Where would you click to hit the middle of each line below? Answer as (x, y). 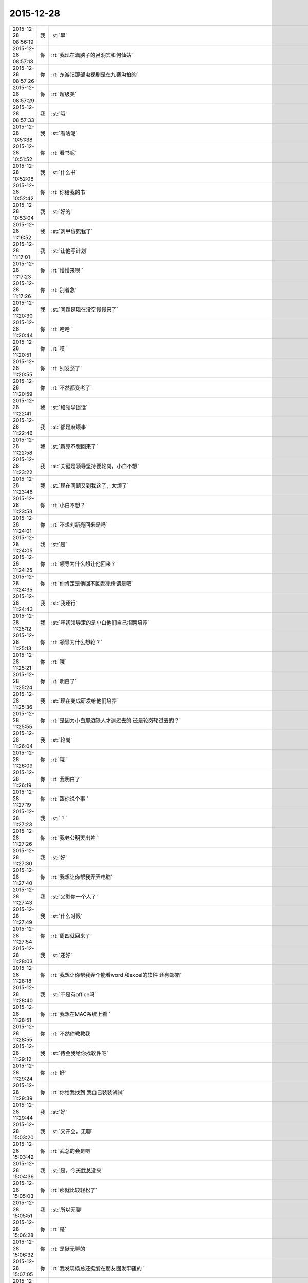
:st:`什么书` (64, 172)
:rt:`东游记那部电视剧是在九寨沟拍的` (95, 74)
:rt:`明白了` (64, 681)
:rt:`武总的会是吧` (72, 1151)
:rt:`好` (59, 1073)
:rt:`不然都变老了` (72, 387)
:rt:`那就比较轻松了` (74, 1190)
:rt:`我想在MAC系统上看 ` (81, 1014)
